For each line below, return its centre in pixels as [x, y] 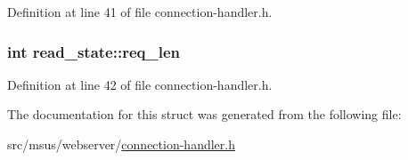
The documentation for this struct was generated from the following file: [204, 114]
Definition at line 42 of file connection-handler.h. [140, 84]
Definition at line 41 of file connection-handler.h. [140, 12]
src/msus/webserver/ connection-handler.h [121, 144]
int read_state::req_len [94, 51]
